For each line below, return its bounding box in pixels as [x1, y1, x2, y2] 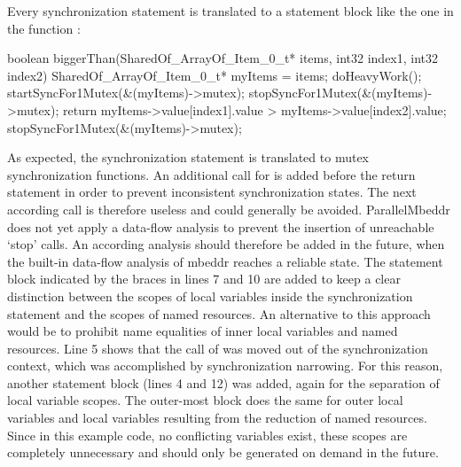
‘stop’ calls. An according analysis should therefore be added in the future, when [7, 235, 445, 253]
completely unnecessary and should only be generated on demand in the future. [7, 443, 439, 462]
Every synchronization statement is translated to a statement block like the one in [7, 2, 454, 19]
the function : [7, 19, 81, 37]
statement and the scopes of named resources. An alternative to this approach [7, 304, 431, 323]
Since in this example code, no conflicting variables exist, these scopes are [7, 425, 408, 444]
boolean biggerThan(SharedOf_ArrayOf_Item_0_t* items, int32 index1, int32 [7, 49, 439, 67]
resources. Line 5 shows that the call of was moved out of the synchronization [7, 339, 428, 357]
